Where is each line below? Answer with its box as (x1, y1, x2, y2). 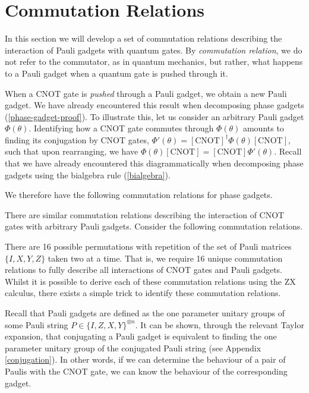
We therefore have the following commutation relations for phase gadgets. (5, 188, 273, 201)
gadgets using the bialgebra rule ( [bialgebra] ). (5, 168, 171, 181)
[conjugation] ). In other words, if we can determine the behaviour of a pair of (5, 353, 286, 366)
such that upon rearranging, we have (5, 145, 138, 158)
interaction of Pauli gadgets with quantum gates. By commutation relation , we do (5, 43, 302, 56)
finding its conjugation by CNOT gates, (5, 133, 149, 146)
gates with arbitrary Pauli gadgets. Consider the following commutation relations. (5, 220, 303, 232)
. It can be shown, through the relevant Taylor (135, 318, 304, 331)
